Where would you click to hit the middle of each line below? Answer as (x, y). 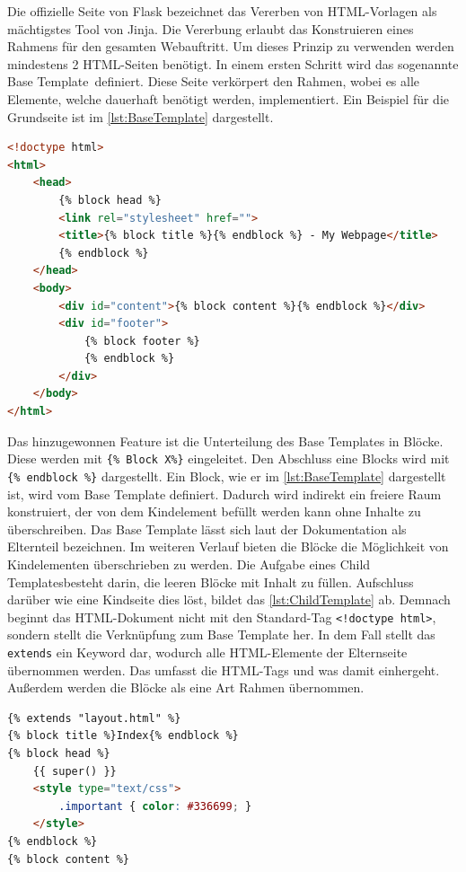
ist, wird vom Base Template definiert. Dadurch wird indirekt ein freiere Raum (224, 493)
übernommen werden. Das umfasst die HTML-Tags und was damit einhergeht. (224, 669)
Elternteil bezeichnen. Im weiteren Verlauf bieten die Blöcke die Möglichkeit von (228, 546)
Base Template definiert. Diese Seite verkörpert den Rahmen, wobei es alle (214, 81)
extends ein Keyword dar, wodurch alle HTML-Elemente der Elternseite (207, 652)
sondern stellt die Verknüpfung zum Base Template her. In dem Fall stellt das (221, 634)
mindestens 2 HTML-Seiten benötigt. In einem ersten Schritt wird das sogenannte (233, 63)
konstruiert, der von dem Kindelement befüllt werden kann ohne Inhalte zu (214, 511)
